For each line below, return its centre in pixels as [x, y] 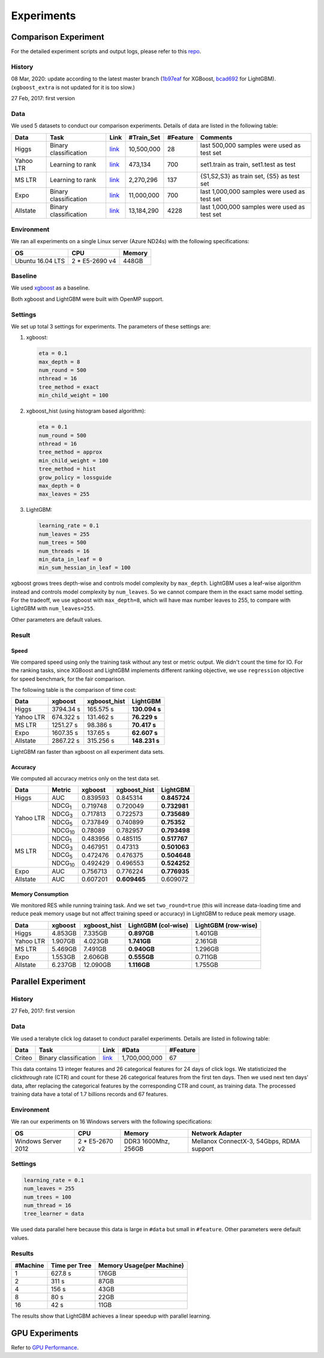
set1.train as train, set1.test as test [248, 164]
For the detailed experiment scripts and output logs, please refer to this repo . [106, 52]
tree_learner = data [54, 1214]
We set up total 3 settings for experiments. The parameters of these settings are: [111, 326]
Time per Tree [71, 1266]
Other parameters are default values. [57, 619]
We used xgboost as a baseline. [50, 288]
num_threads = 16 [64, 551]
